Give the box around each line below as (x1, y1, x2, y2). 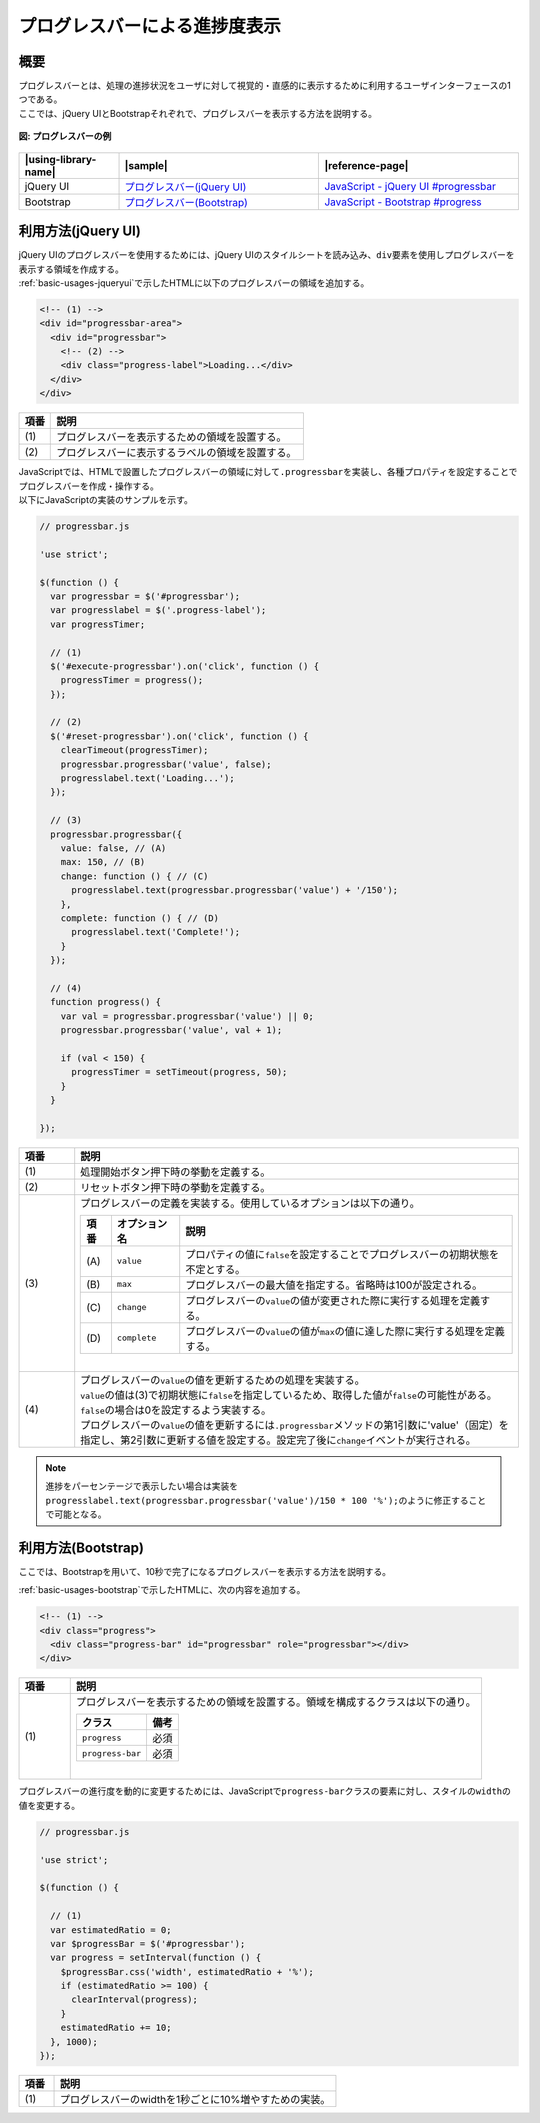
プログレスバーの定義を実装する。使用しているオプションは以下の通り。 (80, 1196, 420, 1210)
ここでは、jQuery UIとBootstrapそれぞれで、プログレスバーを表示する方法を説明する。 (18, 107, 378, 119)
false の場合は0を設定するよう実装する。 (80, 1403, 272, 1417)
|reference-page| (324, 158, 409, 172)
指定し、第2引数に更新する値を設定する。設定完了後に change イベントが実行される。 (80, 1433, 477, 1447)
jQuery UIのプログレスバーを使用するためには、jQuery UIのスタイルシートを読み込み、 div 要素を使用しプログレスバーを (18, 249, 515, 261)
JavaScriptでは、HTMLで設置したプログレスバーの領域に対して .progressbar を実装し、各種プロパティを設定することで (18, 466, 518, 478)
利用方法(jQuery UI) (18, 223, 142, 240)
